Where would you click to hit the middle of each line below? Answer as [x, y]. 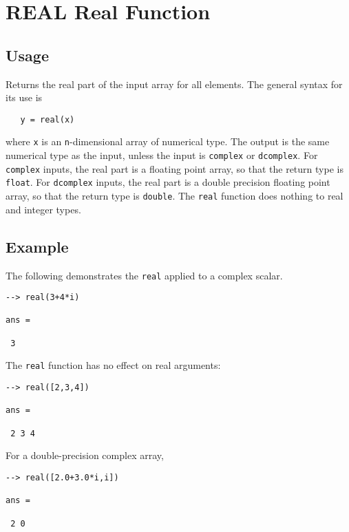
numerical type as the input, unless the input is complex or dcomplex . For [162, 155]
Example [37, 246]
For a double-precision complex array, [85, 455]
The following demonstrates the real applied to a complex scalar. [144, 275]
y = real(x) [47, 119]
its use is [24, 97]
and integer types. [43, 209]
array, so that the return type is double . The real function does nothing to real [174, 196]
